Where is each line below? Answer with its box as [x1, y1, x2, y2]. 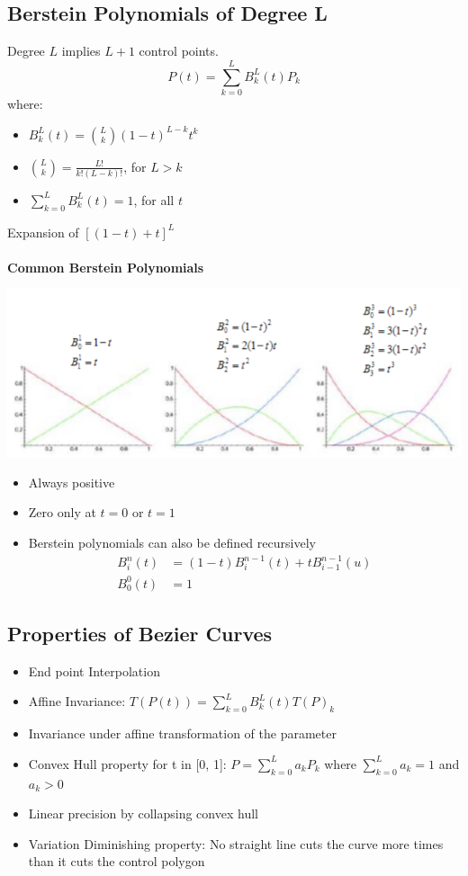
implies [61, 41, 101, 60]
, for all [133, 190, 175, 209]
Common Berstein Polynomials [7, 257, 204, 276]
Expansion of [7, 222, 79, 241]
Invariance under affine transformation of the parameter [28, 724, 337, 743]
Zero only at [28, 503, 96, 522]
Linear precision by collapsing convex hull [28, 804, 258, 823]
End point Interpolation [28, 661, 160, 680]
